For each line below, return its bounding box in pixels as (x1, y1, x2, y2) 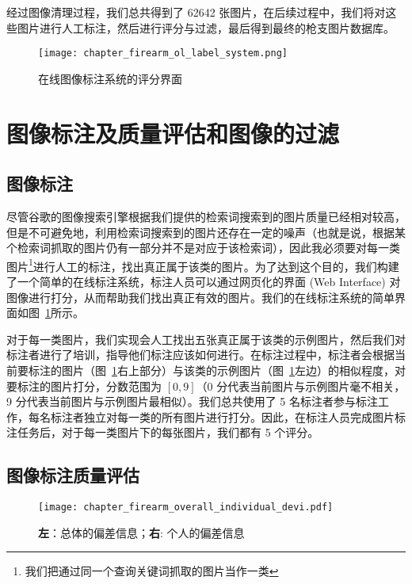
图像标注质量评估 (6, 463, 139, 487)
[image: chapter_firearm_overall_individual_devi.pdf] (38, 502, 334, 513)
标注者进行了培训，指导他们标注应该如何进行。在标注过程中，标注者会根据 (6, 346, 395, 363)
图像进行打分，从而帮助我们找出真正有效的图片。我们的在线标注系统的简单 (6, 288, 395, 305)
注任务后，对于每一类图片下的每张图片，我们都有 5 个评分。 (6, 424, 319, 441)
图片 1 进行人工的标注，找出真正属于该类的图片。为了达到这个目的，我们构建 (6, 255, 399, 274)
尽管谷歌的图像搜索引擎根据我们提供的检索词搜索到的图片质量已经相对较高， (6, 208, 406, 225)
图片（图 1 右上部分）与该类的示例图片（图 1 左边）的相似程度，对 (61, 362, 406, 379)
